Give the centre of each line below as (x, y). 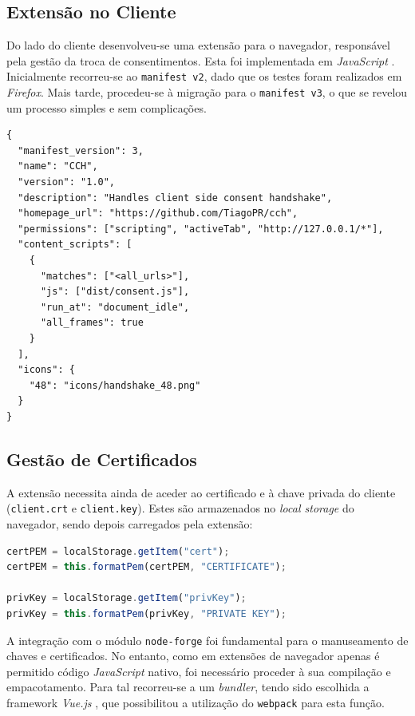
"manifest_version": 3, (81, 150)
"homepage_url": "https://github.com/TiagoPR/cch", (158, 214)
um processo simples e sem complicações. (107, 107)
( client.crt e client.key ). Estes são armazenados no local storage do (180, 508)
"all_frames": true (92, 323)
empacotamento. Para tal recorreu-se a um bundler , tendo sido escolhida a (188, 687)
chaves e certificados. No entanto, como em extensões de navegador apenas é (193, 656)
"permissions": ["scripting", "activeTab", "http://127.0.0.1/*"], (201, 229)
